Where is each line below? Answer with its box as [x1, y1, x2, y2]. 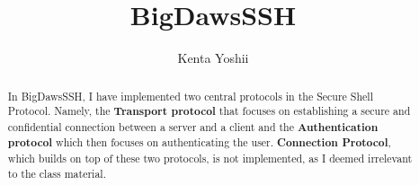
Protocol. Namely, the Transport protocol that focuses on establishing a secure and [7, 103, 411, 119]
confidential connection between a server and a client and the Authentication [7, 119, 379, 135]
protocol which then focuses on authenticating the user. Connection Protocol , [7, 135, 391, 151]
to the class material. [7, 165, 106, 181]
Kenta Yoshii [177, 48, 249, 67]
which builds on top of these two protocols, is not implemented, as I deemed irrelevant [7, 151, 413, 166]
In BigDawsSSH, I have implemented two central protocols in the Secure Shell [7, 88, 373, 103]
